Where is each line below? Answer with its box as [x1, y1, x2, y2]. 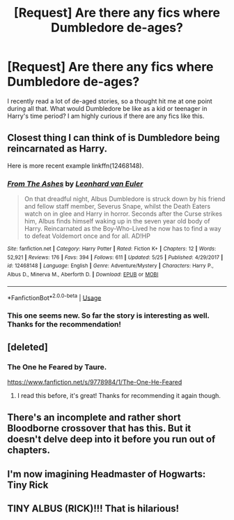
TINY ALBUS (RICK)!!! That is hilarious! [7, 503, 180, 514]
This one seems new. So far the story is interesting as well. [7, 311, 210, 320]
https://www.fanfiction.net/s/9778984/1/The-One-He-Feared [7, 378, 182, 386]
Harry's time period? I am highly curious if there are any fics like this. [7, 112, 205, 120]
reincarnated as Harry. [7, 143, 108, 155]
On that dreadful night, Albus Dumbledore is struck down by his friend [24, 195, 226, 203]
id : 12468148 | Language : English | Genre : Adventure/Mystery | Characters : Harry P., [7, 262, 214, 269]
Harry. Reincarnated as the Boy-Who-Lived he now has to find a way [24, 225, 221, 233]
